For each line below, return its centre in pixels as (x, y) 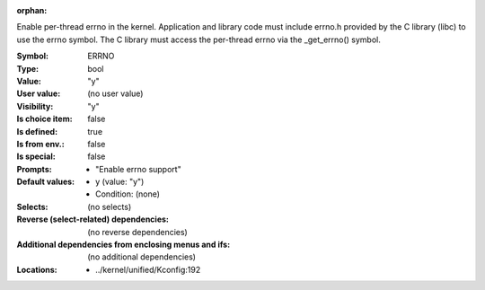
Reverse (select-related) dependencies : (93, 219)
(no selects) (110, 207)
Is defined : (37, 131)
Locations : (37, 269)
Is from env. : (40, 144)
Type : (28, 68)
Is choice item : (44, 119)
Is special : (36, 156)
